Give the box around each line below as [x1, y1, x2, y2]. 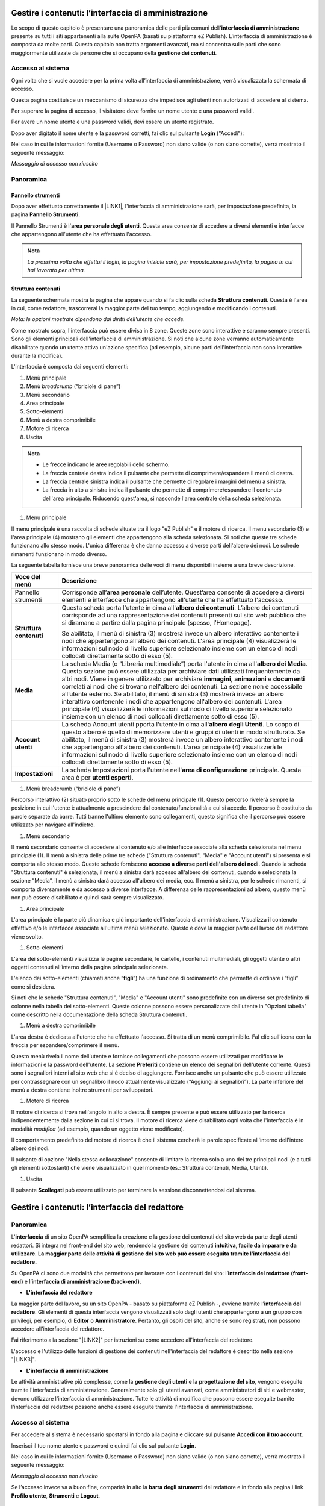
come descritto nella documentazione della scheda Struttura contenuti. [11, 1011, 188, 1018]
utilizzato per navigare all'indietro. [11, 821, 96, 828]
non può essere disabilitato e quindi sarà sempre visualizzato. [11, 894, 164, 901]
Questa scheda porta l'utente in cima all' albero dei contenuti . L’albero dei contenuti [61, 603, 299, 611]
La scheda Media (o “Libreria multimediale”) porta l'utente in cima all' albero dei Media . [61, 660, 308, 668]
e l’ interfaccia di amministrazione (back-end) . [24, 1278, 141, 1286]
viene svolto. [11, 933, 43, 940]
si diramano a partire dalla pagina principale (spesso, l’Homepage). [61, 618, 252, 626]
